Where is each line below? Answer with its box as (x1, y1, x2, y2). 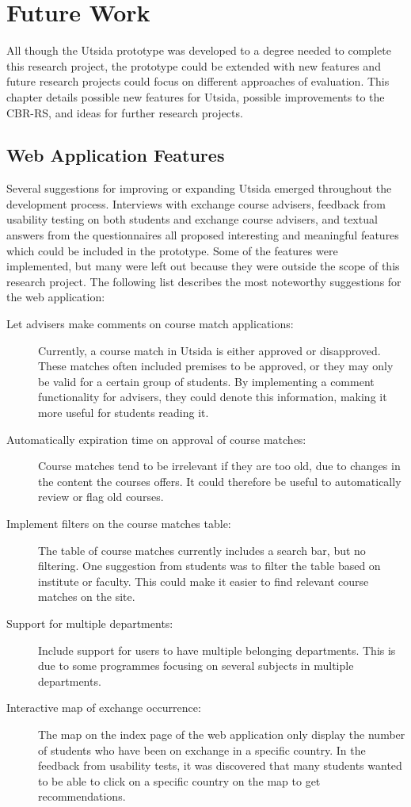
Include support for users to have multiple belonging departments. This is (38, 641, 396, 658)
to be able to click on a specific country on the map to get (38, 772, 321, 789)
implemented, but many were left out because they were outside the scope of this (6, 258, 400, 274)
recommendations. (38, 788, 126, 805)
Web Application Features (6, 143, 225, 167)
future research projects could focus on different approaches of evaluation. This (6, 73, 390, 90)
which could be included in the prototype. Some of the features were (6, 242, 338, 258)
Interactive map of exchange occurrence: (6, 699, 201, 716)
